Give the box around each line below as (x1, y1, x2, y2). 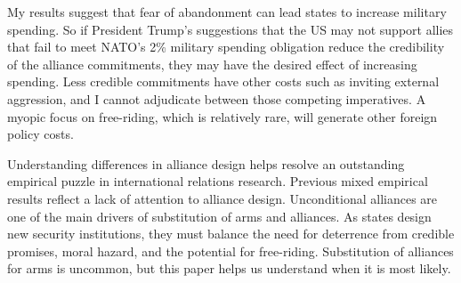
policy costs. (7, 125, 74, 143)
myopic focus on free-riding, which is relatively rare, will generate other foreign (7, 107, 438, 125)
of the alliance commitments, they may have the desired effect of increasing (7, 54, 417, 73)
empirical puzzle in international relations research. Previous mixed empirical (7, 172, 428, 190)
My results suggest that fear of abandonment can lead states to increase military (7, 3, 447, 20)
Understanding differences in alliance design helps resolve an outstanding (7, 154, 405, 173)
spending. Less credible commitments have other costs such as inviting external (7, 72, 440, 91)
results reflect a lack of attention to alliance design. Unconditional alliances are (7, 189, 438, 207)
